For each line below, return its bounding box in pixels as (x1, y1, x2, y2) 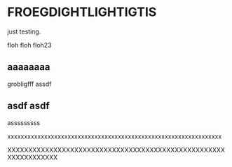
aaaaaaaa (7, 61, 50, 73)
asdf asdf (7, 100, 50, 112)
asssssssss (7, 118, 41, 126)
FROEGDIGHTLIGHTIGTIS (7, 4, 157, 20)
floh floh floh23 (7, 41, 52, 49)
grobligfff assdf (7, 80, 52, 88)
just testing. (7, 27, 41, 36)
